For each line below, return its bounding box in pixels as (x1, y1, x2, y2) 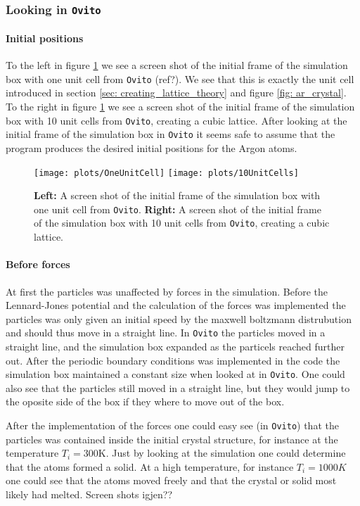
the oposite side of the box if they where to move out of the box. (6, 394, 285, 409)
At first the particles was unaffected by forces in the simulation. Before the (6, 284, 328, 298)
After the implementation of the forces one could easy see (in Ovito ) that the (6, 417, 339, 432)
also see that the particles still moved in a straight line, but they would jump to (6, 380, 350, 395)
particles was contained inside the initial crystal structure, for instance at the (6, 431, 338, 446)
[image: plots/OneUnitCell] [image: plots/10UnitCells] (34, 167, 299, 178)
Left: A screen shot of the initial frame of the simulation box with (34, 188, 321, 203)
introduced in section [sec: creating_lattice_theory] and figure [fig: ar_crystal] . (6, 85, 347, 100)
